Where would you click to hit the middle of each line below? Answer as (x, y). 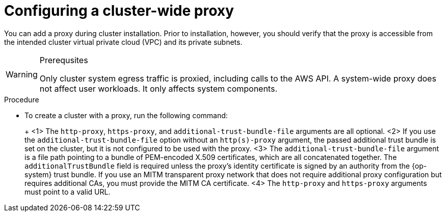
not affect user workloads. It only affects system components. (158, 88)
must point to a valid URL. (68, 192)
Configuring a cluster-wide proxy (119, 11)
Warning (22, 74)
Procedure (22, 99)
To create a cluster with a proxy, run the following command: (126, 115)
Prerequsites (64, 60)
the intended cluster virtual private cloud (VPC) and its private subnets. (123, 42)
